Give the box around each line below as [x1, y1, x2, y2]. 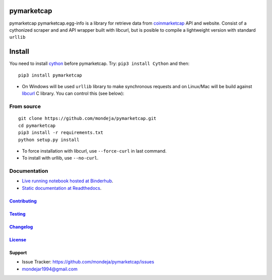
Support [9, 249, 27, 255]
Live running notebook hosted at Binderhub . [22, 178, 113, 184]
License [9, 237, 27, 243]
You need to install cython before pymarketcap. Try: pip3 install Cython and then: [9, 60, 190, 66]
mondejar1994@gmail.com [22, 266, 78, 272]
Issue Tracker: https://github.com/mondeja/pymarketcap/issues [22, 259, 155, 265]
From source [9, 103, 41, 110]
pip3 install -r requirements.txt [18, 130, 103, 135]
